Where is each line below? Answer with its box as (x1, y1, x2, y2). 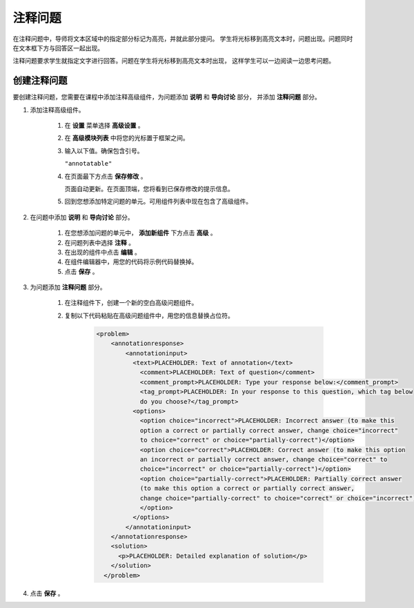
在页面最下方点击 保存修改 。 (64, 172, 147, 180)
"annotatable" (64, 159, 112, 168)
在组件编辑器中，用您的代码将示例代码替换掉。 (64, 257, 198, 266)
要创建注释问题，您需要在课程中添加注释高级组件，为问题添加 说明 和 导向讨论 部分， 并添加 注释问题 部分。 (12, 93, 321, 101)
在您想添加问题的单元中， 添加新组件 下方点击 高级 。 (64, 228, 217, 237)
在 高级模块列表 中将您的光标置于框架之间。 (64, 134, 189, 142)
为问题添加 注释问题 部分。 (30, 283, 106, 291)
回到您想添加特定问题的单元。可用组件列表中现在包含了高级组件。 (64, 197, 252, 206)
